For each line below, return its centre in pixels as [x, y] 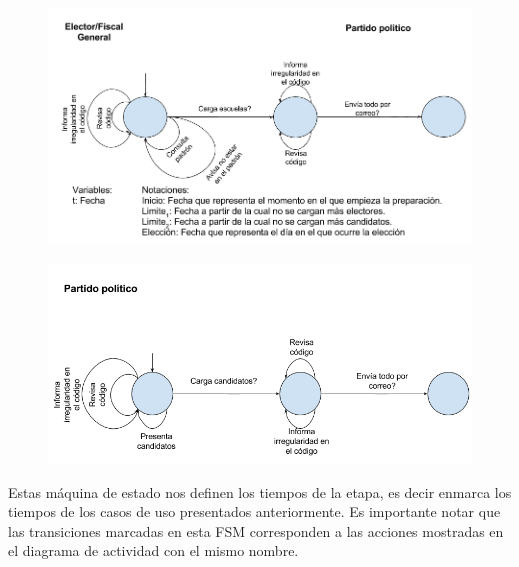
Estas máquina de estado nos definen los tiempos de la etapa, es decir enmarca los [260, 491]
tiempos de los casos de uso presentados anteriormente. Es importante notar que [254, 511]
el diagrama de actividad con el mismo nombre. [153, 550]
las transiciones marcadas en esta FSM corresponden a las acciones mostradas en [256, 530]
